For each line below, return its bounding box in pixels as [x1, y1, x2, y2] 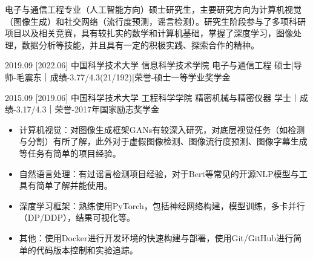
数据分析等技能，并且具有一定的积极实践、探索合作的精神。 [21, 38, 259, 51]
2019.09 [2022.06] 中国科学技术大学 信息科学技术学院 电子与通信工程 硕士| [5, 59, 294, 71]
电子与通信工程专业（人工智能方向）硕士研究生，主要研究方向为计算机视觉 [5, 3, 301, 15]
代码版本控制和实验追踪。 [36, 243, 138, 256]
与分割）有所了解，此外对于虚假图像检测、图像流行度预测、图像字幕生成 [19, 135, 308, 148]
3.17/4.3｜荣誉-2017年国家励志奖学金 [16, 103, 160, 115]
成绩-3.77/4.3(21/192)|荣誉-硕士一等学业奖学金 [50, 70, 231, 83]
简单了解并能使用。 [36, 179, 113, 192]
